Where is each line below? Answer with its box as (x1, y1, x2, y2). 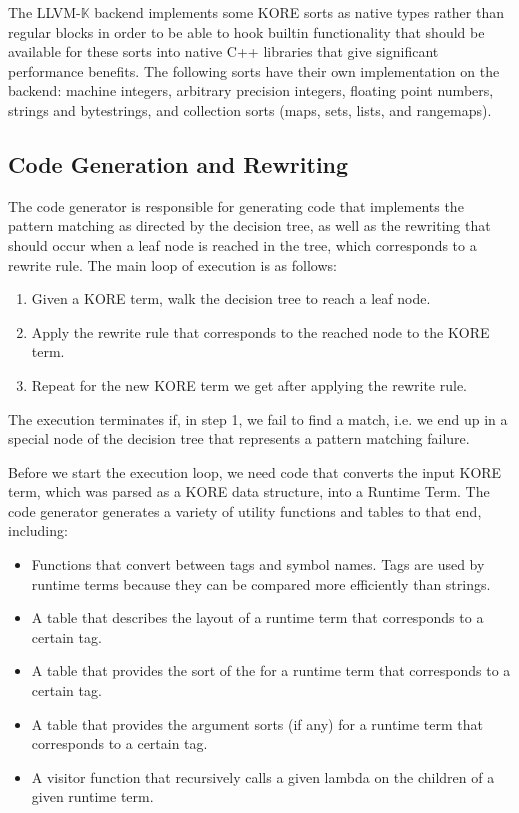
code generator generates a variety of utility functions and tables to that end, (8, 500, 482, 521)
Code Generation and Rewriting (8, 148, 349, 179)
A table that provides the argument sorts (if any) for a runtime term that (31, 713, 483, 734)
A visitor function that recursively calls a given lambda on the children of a (31, 766, 495, 787)
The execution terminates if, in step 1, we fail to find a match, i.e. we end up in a (8, 408, 508, 429)
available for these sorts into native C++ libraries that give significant (8, 41, 439, 62)
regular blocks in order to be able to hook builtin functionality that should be (8, 21, 485, 42)
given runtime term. (31, 786, 154, 807)
